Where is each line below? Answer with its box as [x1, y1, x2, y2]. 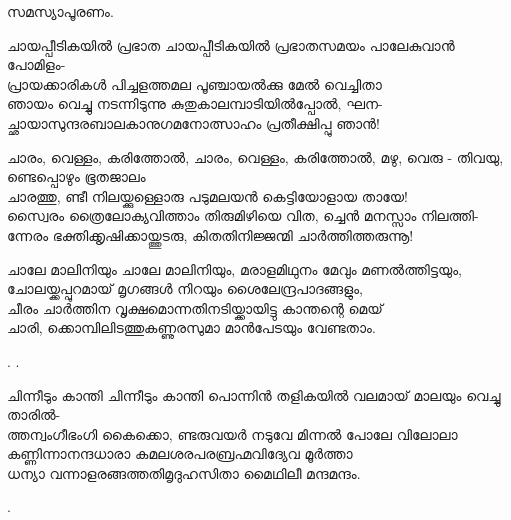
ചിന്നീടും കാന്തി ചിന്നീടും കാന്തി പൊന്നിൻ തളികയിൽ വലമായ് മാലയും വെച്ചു [7, 384, 501, 405]
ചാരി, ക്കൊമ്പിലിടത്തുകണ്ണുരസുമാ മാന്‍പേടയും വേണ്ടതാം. [7, 317, 376, 338]
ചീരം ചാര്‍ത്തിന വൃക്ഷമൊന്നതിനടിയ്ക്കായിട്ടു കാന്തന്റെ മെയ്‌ [7, 297, 383, 318]
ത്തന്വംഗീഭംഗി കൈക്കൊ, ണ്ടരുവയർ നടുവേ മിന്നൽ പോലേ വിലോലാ [7, 423, 458, 444]
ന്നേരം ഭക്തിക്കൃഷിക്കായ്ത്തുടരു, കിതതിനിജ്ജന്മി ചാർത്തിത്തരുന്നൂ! [7, 224, 414, 245]
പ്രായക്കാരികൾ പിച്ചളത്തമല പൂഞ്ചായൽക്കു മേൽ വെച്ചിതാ [7, 73, 382, 94]
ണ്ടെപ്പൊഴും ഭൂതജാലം [7, 166, 146, 187]
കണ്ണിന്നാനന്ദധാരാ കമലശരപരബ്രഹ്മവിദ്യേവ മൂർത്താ [7, 443, 353, 464]
